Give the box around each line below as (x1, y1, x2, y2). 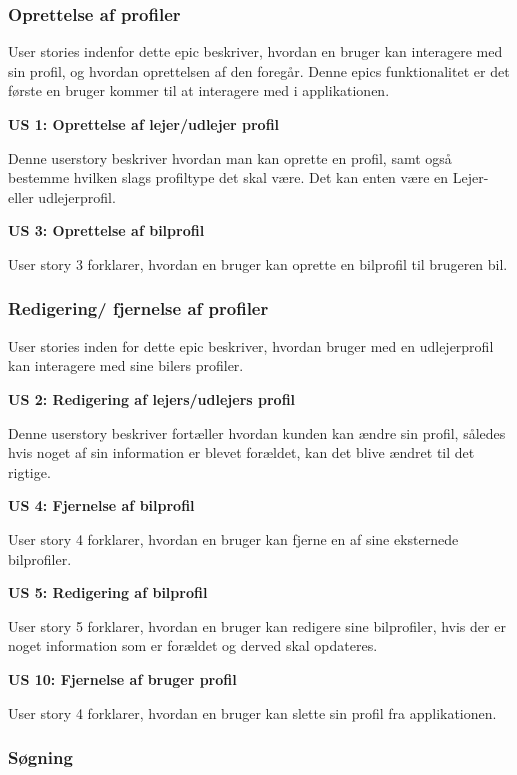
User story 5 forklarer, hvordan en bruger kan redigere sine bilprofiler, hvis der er (8, 615, 506, 636)
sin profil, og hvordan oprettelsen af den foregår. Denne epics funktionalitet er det (8, 60, 510, 81)
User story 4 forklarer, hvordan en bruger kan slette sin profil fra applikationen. (8, 702, 497, 723)
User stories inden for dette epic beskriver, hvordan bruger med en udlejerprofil (8, 335, 494, 356)
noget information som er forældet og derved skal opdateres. (8, 635, 378, 656)
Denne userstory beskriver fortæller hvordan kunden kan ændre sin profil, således (8, 422, 506, 443)
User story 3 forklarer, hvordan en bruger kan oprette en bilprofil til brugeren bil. (8, 253, 508, 274)
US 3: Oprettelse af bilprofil (8, 220, 205, 241)
